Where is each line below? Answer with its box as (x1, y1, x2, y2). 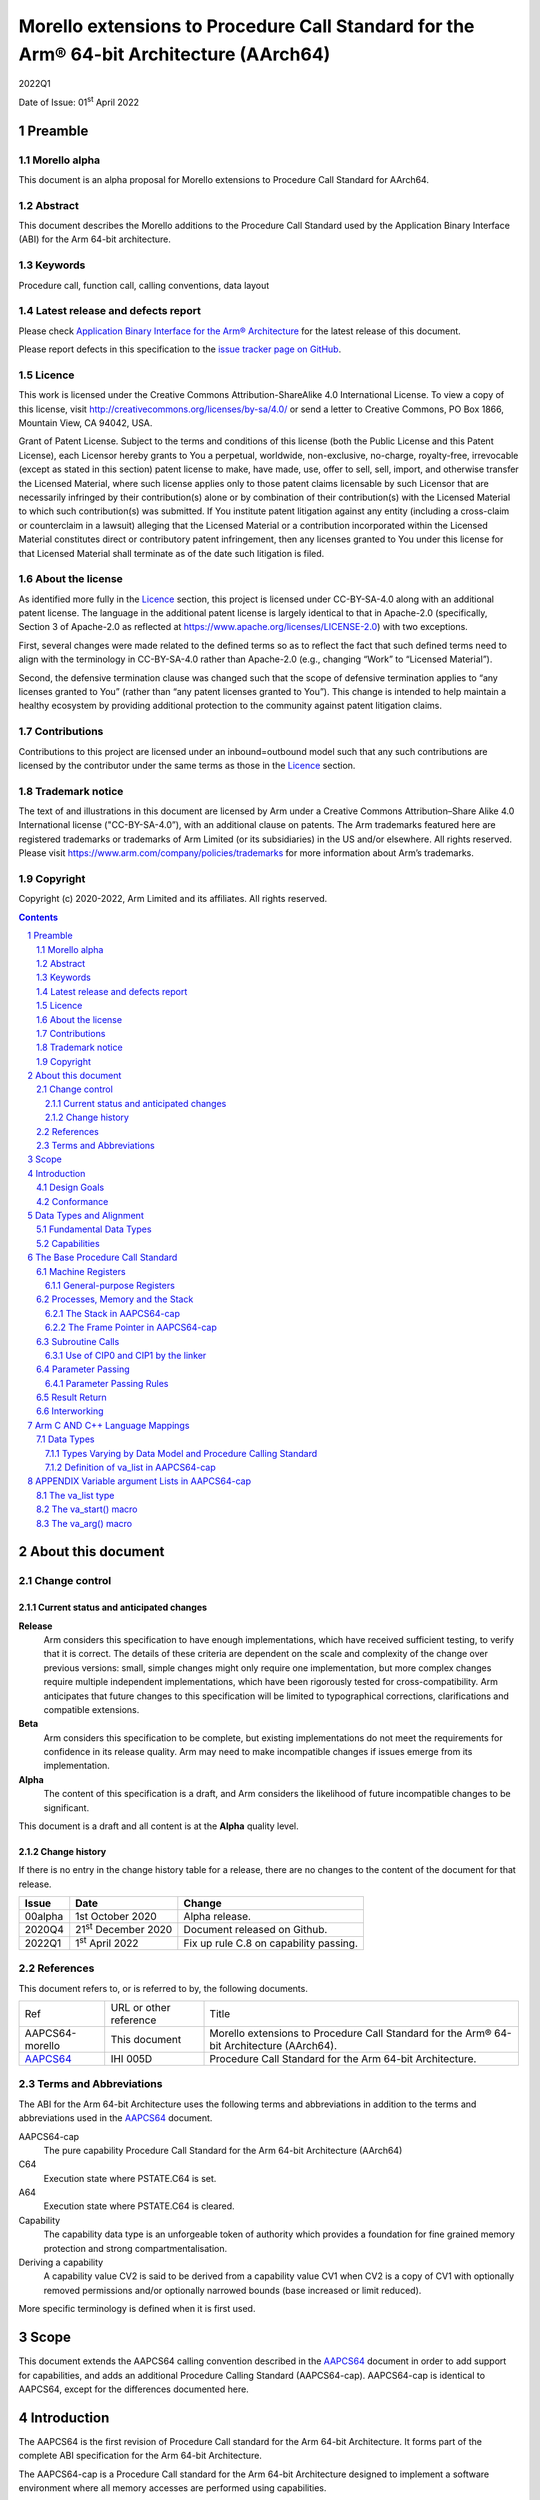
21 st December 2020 (75, 1921, 173, 1937)
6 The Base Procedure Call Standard (27, 1251, 178, 1264)
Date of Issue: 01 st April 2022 (18, 95, 140, 108)
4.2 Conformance (36, 1195, 109, 1207)
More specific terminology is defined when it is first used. (18, 2303, 256, 2315)
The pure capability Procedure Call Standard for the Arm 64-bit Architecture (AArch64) (43, 2144, 403, 2156)
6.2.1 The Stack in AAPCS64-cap (45, 1307, 180, 1319)
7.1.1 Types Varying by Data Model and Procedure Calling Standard (45, 1447, 318, 1459)
